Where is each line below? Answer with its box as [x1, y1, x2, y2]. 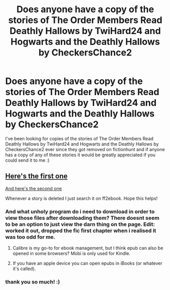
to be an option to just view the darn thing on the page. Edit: [5, 220, 155, 227]
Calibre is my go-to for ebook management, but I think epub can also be [12, 245, 163, 251]
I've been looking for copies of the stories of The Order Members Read [5, 135, 154, 141]
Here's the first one [5, 172, 67, 181]
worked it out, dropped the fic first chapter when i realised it [5, 227, 156, 234]
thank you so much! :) [5, 278, 60, 285]
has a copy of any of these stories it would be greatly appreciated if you [5, 152, 156, 158]
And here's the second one [5, 185, 62, 191]
